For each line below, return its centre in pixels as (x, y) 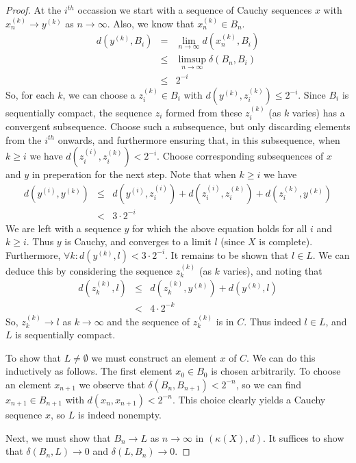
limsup (192, 60)
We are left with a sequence (63, 228)
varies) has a (318, 112)
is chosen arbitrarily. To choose (276, 371)
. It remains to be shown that (227, 254)
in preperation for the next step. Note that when (134, 174)
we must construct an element (154, 357)
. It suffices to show (304, 437)
